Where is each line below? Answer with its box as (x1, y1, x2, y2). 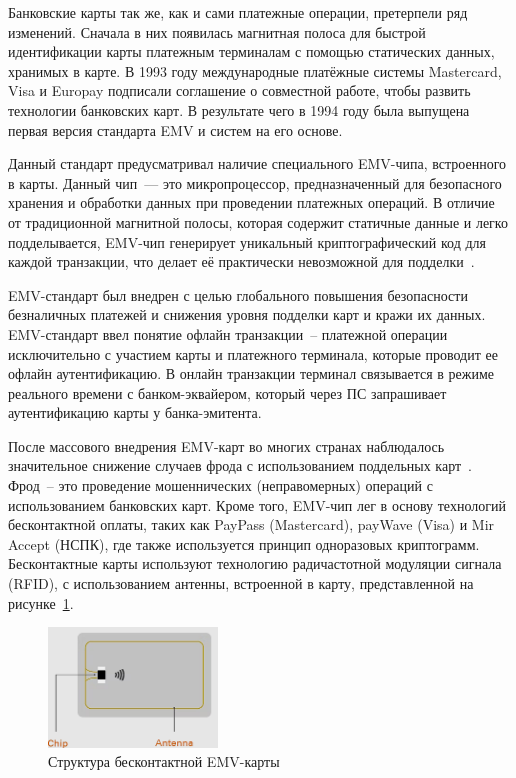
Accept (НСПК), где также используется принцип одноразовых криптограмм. (8, 533, 480, 554)
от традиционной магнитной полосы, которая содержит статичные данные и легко (8, 211, 508, 232)
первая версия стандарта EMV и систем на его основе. (8, 119, 343, 140)
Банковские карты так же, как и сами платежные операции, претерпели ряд (8, 2, 468, 22)
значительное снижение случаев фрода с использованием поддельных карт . (8, 455, 473, 476)
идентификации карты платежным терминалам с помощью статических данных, (8, 41, 495, 62)
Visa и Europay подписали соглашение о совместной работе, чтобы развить (8, 80, 471, 101)
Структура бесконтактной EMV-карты (48, 751, 280, 772)
